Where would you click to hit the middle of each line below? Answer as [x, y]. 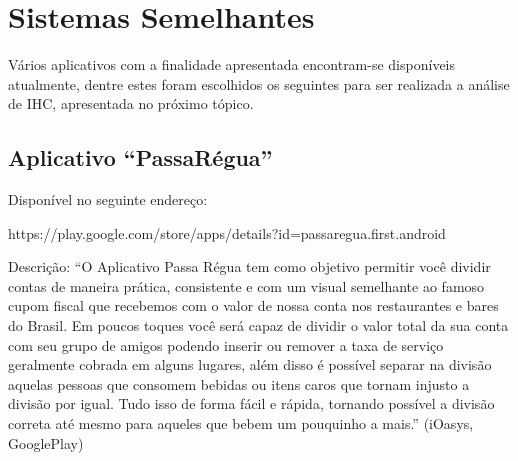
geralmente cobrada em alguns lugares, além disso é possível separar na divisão [250, 364]
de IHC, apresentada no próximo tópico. [131, 103]
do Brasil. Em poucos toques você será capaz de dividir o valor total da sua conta [258, 325]
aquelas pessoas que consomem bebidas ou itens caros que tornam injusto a [239, 383]
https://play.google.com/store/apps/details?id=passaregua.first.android [227, 232]
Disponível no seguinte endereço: [108, 199]
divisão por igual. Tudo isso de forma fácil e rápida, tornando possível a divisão [251, 403]
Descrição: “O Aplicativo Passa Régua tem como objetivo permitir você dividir [249, 266]
